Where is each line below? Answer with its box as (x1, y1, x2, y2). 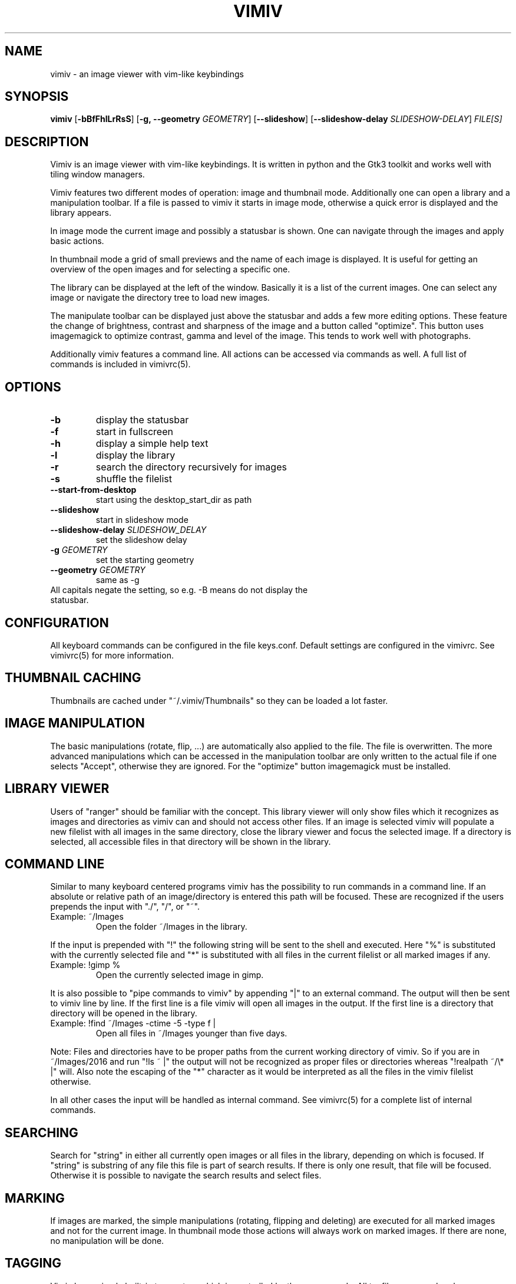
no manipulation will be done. (50, 1236, 164, 1246)
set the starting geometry (95, 555, 194, 565)
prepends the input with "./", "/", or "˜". (50, 901, 200, 912)
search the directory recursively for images (95, 461, 287, 473)
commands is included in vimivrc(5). (50, 359, 191, 370)
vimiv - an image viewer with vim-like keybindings (50, 68, 244, 79)
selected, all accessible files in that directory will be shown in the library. (50, 836, 331, 847)
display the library (95, 449, 176, 462)
